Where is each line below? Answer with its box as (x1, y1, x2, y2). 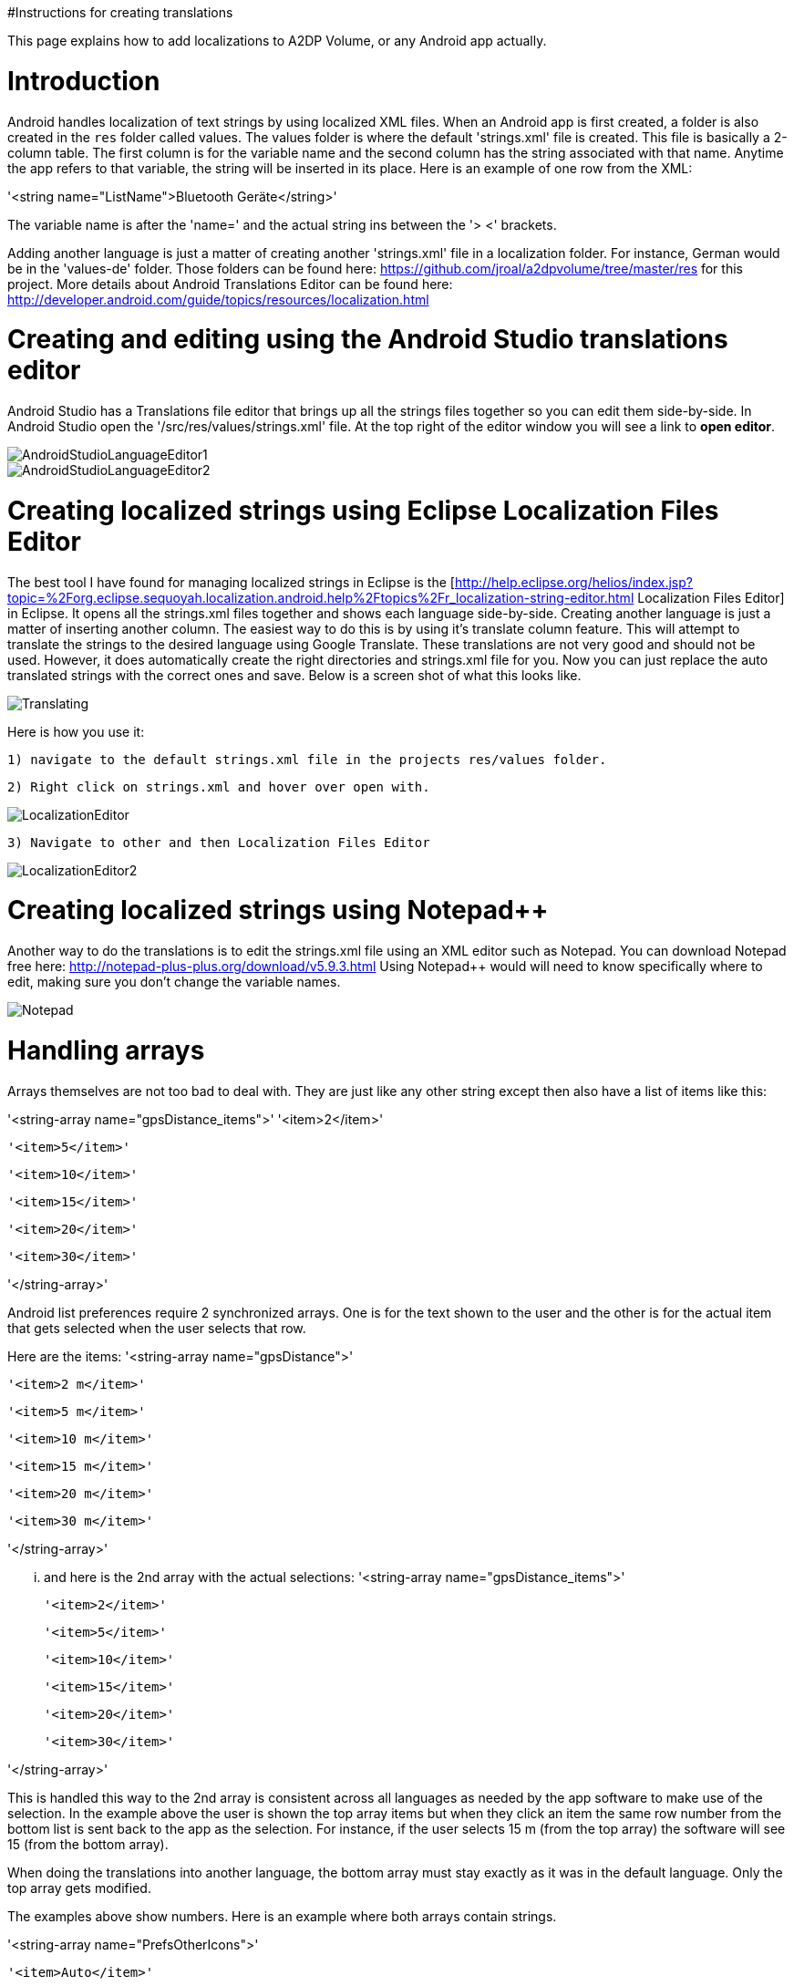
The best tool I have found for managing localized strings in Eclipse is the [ (7, 574, 455, 590)
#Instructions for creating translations (7, 5, 233, 20)
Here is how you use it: (7, 723, 145, 740)
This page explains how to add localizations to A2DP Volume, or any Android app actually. (7, 33, 547, 48)
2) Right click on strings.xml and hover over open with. (7, 779, 430, 794)
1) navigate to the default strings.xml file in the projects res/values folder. (7, 751, 607, 767)
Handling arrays (7, 1034, 205, 1066)
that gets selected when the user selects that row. (7, 1319, 306, 1336)
